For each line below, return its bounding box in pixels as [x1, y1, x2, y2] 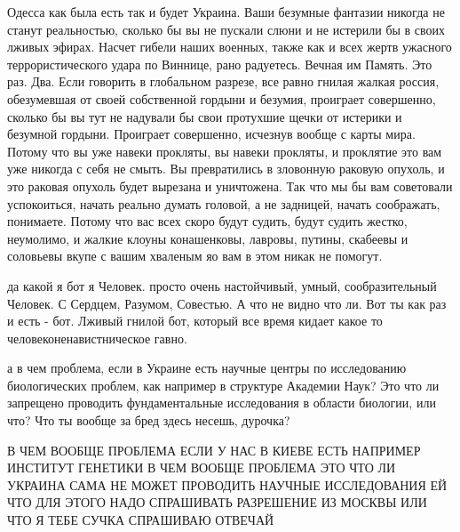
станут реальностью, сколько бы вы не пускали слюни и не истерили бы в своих [7, 20, 446, 38]
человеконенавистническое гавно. [7, 328, 187, 347]
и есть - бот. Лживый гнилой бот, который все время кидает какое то [7, 311, 383, 330]
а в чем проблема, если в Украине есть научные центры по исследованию [7, 359, 407, 377]
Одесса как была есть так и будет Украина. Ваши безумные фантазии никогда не [7, 3, 445, 20]
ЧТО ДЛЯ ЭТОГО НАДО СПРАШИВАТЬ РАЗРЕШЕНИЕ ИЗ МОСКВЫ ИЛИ [7, 493, 427, 512]
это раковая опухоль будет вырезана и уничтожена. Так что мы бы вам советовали [7, 176, 453, 195]
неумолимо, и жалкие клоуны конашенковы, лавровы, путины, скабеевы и [7, 229, 408, 247]
